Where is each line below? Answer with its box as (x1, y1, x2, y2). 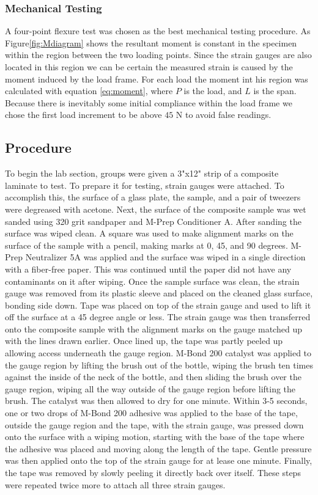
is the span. (253, 84, 297, 97)
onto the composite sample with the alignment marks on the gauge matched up (5, 322, 302, 335)
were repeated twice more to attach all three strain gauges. (5, 478, 226, 491)
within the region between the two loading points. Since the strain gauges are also (5, 48, 312, 61)
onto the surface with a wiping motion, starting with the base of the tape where (5, 430, 305, 443)
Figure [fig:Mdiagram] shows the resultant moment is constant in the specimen (5, 36, 297, 49)
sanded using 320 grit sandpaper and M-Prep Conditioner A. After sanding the (5, 215, 301, 227)
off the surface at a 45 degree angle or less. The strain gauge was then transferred (5, 310, 311, 323)
